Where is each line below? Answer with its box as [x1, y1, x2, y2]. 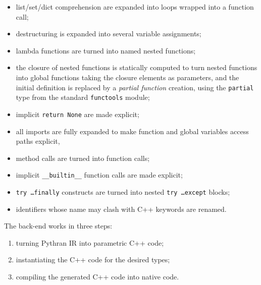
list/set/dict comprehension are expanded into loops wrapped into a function [16, 2, 254, 12]
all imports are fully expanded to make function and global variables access [16, 126, 249, 136]
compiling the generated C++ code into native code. [16, 271, 179, 281]
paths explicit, [16, 136, 60, 146]
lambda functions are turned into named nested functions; [16, 45, 196, 55]
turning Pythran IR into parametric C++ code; [16, 237, 164, 248]
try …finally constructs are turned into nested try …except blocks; [16, 186, 230, 197]
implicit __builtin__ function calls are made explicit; [16, 169, 183, 180]
